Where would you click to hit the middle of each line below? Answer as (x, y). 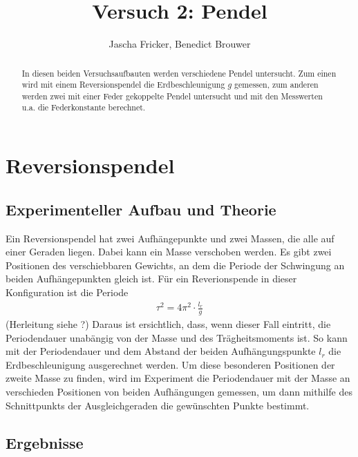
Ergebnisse (45, 442)
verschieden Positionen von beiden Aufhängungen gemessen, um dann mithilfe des (179, 392)
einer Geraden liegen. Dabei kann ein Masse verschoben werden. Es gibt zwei (169, 252)
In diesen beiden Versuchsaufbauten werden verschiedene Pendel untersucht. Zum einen (179, 73)
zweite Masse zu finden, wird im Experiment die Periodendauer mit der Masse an (178, 378)
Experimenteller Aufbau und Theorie (141, 209)
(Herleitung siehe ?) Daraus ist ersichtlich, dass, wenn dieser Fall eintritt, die (168, 324)
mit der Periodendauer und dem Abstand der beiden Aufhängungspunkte (161, 351)
